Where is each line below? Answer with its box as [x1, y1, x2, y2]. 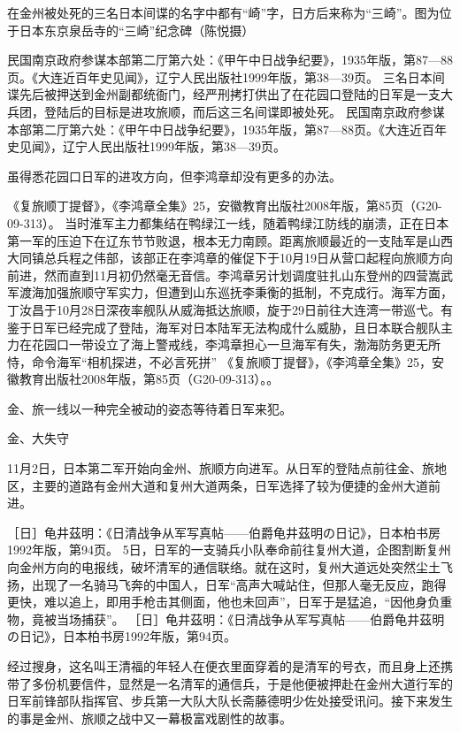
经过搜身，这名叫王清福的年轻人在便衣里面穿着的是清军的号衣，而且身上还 [7, 657, 441, 675]
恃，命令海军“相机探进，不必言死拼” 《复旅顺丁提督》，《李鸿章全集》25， [7, 352, 432, 370]
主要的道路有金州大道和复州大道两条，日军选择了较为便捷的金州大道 [31, 476, 428, 494]
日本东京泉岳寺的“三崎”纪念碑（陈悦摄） [19, 20, 255, 39]
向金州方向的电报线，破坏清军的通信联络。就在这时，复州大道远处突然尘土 [7, 558, 441, 576]
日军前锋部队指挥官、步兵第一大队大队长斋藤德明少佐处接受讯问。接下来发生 [7, 691, 453, 710]
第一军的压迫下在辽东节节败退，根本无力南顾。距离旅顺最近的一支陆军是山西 [7, 231, 453, 249]
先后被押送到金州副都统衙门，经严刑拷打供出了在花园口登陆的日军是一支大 [19, 85, 453, 103]
